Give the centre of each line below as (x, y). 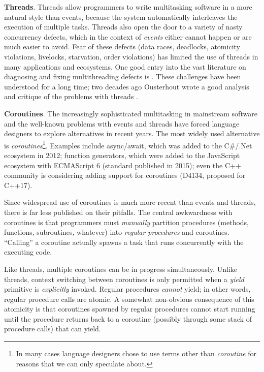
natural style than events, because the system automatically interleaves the (121, 17)
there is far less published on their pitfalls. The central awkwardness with (118, 212)
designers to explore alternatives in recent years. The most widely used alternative (132, 133)
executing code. (28, 252)
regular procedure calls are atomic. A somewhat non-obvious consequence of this (129, 299)
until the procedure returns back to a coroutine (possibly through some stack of (128, 318)
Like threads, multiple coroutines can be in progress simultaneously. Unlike (121, 269)
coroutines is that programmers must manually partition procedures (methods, (127, 222)
